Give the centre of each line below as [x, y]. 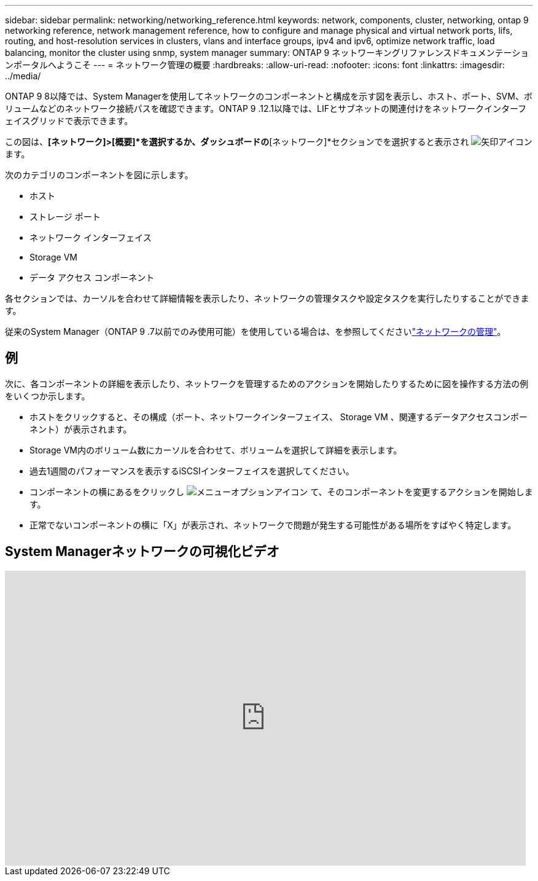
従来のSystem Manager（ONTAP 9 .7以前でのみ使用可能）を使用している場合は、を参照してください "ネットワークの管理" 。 [255, 331]
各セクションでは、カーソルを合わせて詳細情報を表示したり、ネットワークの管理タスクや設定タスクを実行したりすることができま [267, 298]
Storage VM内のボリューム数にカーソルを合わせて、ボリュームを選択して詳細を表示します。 [216, 450]
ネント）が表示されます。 [81, 429]
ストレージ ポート [65, 217]
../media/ [23, 76]
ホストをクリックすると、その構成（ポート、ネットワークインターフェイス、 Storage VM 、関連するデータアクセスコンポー [279, 417]
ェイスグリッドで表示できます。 [69, 121]
